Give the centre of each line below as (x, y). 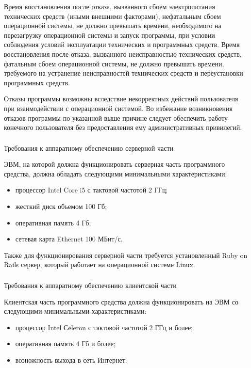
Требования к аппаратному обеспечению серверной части (89, 148)
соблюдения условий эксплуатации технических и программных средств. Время (122, 44)
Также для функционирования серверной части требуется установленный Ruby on (126, 255)
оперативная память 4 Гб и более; (65, 344)
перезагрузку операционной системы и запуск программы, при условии (109, 35)
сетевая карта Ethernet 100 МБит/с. (69, 239)
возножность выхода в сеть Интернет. (71, 360)
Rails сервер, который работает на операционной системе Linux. (100, 264)
